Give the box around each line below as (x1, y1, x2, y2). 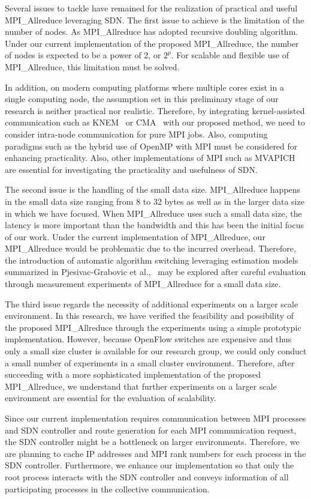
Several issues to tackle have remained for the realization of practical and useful (5, 2, 298, 14)
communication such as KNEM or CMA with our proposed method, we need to (5, 116, 306, 129)
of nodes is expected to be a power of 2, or (5, 49, 161, 61)
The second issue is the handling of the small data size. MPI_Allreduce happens (5, 183, 301, 196)
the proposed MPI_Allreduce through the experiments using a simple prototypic (5, 321, 301, 333)
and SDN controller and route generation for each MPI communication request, (5, 423, 297, 436)
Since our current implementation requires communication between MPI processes (5, 412, 306, 424)
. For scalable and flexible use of (171, 49, 289, 61)
